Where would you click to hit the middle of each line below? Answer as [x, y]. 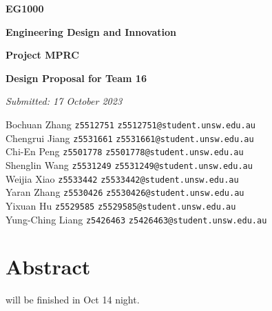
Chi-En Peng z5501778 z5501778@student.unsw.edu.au [125, 151]
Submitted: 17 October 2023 [64, 101]
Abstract [48, 267]
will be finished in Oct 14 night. [73, 300]
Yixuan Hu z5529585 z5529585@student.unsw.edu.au [121, 205]
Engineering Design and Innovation [91, 31]
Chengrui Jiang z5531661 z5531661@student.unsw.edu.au [130, 138]
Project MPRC [42, 55]
